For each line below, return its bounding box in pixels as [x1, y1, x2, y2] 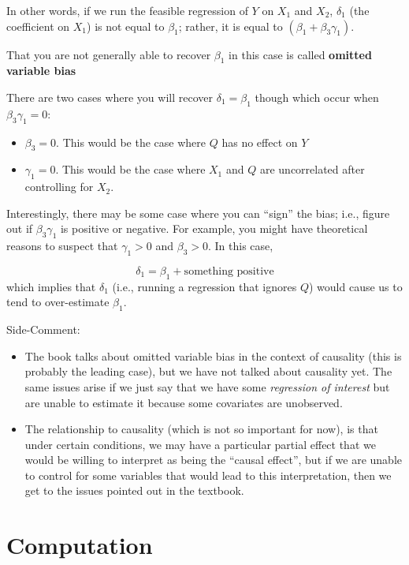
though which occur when [255, 88, 379, 105]
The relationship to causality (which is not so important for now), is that [24, 421, 378, 437]
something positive [184, 265, 274, 277]
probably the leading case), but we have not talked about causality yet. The [24, 363, 392, 380]
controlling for [24, 178, 94, 195]
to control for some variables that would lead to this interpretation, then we [24, 466, 392, 483]
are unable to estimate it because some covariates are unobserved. [24, 394, 343, 410]
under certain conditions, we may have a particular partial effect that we [24, 436, 376, 452]
